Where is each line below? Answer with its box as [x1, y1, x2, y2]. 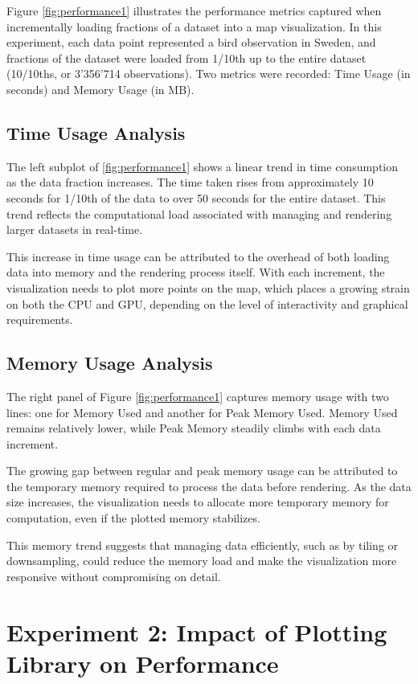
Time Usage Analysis [6, 120, 186, 145]
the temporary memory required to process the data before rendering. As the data [6, 477, 412, 494]
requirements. [6, 311, 73, 328]
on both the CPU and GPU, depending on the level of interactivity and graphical [6, 295, 408, 312]
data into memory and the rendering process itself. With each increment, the [6, 264, 385, 281]
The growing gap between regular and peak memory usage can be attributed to [6, 462, 398, 479]
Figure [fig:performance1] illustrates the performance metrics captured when [6, 2, 382, 18]
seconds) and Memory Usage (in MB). [6, 80, 195, 97]
